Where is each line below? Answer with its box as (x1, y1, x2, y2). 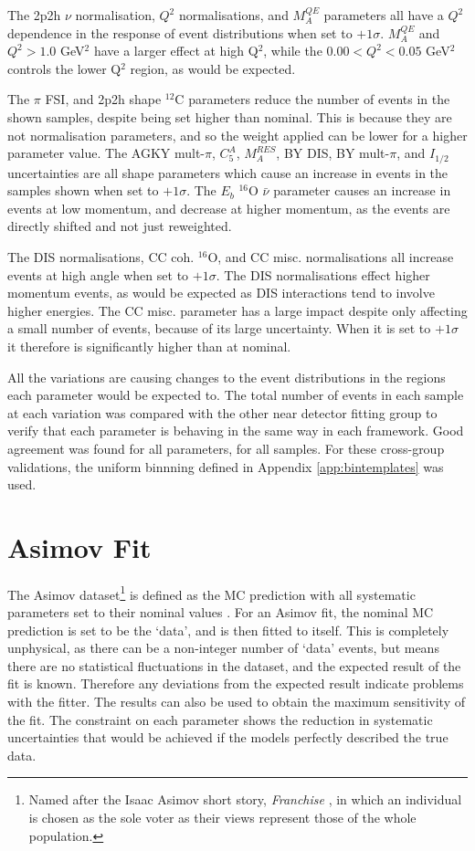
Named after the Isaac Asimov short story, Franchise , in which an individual (28, 790, 462, 809)
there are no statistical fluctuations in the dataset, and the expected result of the (7, 656, 461, 675)
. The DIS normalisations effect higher (216, 265, 430, 284)
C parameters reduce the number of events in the (174, 89, 450, 109)
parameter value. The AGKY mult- (7, 143, 205, 163)
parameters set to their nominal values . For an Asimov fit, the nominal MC (7, 603, 434, 622)
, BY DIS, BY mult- (276, 143, 390, 163)
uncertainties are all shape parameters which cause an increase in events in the (7, 163, 449, 182)
